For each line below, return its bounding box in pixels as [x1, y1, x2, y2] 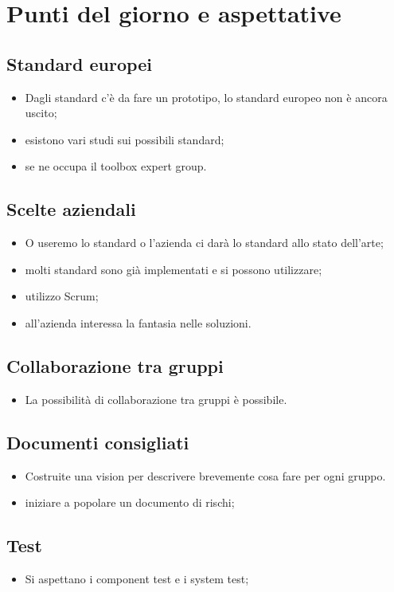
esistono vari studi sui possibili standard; [25, 131, 224, 147]
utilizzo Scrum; [25, 288, 99, 304]
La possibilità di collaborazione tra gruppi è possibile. [25, 390, 287, 407]
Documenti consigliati [6, 429, 189, 454]
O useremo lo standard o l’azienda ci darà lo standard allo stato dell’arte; [25, 234, 384, 251]
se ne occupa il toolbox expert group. [25, 158, 207, 174]
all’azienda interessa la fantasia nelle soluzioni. [25, 314, 252, 331]
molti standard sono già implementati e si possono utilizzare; [25, 261, 322, 277]
